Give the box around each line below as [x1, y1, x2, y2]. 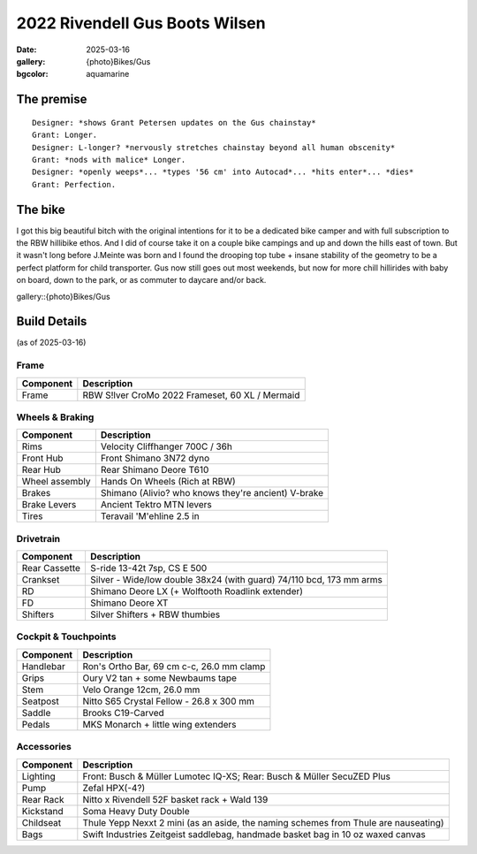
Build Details [16, 314, 87, 329]
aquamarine [86, 69, 130, 80]
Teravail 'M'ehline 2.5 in [100, 510, 200, 522]
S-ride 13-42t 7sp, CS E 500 [89, 562, 208, 575]
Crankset [21, 574, 60, 586]
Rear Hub [21, 464, 61, 477]
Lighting [21, 770, 57, 782]
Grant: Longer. [32, 130, 98, 141]
